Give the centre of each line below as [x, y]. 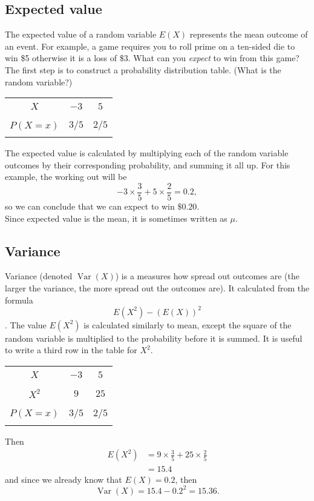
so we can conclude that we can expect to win [90, 206]
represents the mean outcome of [249, 34]
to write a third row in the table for [71, 350]
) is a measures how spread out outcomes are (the [207, 276]
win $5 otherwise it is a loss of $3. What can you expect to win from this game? [152, 58]
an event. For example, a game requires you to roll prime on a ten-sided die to [150, 46]
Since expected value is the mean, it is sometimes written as [116, 218]
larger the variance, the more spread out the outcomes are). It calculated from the [157, 288]
